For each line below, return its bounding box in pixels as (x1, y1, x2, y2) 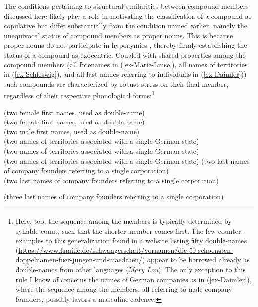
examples (15, 235, 44, 246)
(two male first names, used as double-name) (4, 126, 140, 136)
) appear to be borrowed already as (142, 254, 250, 265)
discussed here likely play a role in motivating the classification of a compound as (4, 10, 252, 21)
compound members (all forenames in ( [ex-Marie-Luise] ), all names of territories (4, 59, 248, 69)
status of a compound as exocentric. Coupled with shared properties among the (4, 49, 246, 60)
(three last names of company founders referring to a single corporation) (4, 191, 224, 202)
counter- (218, 225, 244, 236)
